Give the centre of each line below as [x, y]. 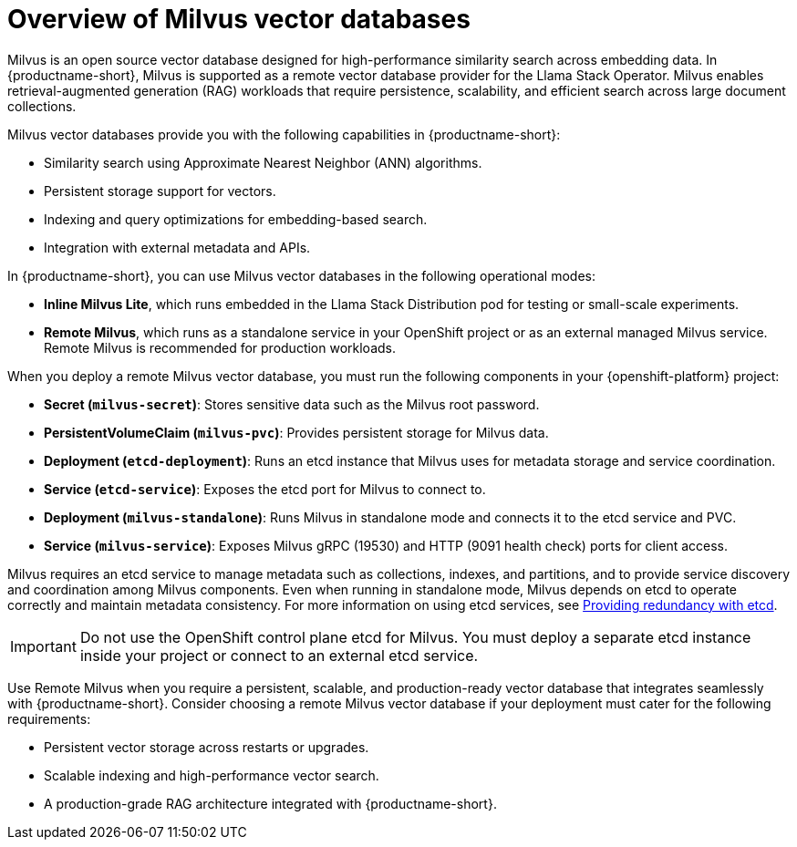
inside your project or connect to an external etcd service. [279, 655]
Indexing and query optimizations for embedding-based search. [236, 219]
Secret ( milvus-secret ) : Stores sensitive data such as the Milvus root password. [292, 404]
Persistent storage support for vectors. [160, 191]
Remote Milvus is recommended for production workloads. [220, 347]
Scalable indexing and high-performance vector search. [212, 775]
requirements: [49, 718]
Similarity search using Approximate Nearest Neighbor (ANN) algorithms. [263, 162]
